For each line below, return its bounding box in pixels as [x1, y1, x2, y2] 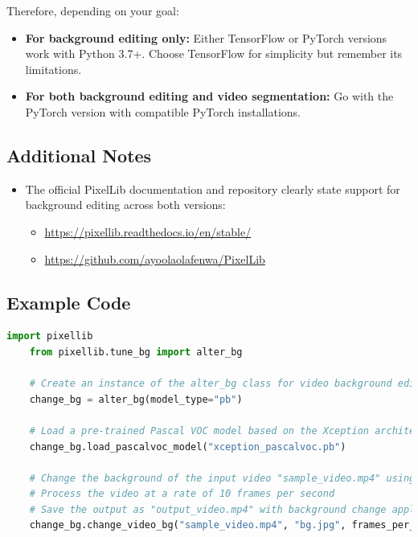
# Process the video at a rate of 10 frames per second [29, 488, 335, 500]
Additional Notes [6, 142, 152, 167]
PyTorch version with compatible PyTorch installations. [25, 103, 301, 120]
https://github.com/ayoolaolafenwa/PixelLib [44, 250, 265, 267]
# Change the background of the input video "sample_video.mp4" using [29, 472, 416, 484]
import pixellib [6, 330, 93, 342]
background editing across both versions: [25, 196, 226, 213]
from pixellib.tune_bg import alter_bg [29, 346, 243, 358]
